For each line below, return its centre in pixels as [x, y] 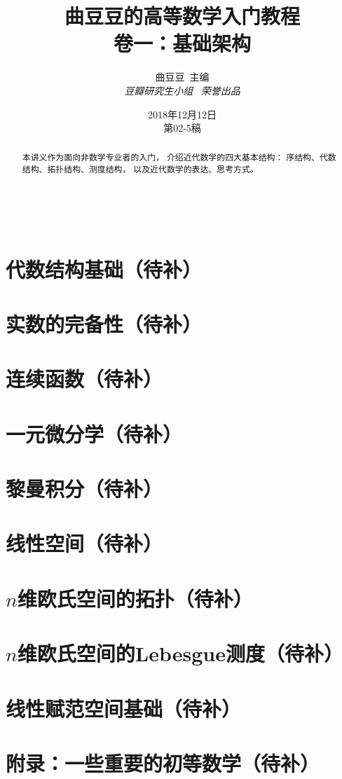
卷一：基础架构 [182, 43]
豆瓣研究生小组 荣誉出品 [182, 90]
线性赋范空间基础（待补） [124, 708]
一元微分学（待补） [94, 433]
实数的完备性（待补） [104, 323]
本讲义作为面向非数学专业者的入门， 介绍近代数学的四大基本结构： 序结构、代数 [179, 157]
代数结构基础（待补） [104, 269]
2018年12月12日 [182, 114]
